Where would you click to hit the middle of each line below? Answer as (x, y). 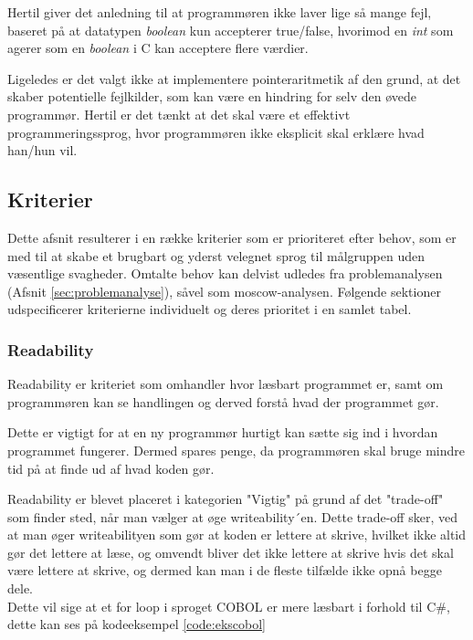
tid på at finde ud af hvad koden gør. (111, 468)
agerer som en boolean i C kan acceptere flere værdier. (158, 48)
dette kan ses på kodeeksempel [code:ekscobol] (137, 624)
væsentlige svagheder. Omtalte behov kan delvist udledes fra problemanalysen (225, 273)
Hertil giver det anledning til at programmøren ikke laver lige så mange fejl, (220, 12)
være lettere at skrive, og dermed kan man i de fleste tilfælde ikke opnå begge (225, 570)
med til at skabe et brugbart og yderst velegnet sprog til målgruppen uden (216, 255)
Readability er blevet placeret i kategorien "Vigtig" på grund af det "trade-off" (226, 499)
